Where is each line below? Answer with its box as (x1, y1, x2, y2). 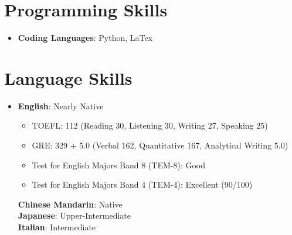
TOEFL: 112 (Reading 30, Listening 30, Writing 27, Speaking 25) (32, 119, 268, 132)
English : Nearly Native (18, 99, 104, 112)
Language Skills (4, 65, 133, 89)
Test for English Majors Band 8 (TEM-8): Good (32, 158, 206, 171)
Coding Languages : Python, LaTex (18, 32, 153, 44)
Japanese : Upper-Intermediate (18, 209, 131, 222)
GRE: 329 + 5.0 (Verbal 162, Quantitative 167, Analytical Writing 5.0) (32, 139, 288, 151)
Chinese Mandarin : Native (18, 198, 123, 210)
